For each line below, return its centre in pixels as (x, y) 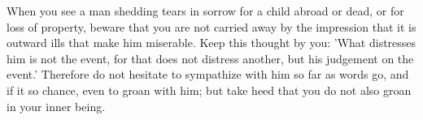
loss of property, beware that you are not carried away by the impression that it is (211, 26)
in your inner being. (56, 106)
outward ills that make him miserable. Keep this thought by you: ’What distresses (211, 43)
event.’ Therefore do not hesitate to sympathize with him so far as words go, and (208, 74)
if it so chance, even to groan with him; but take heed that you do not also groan (209, 90)
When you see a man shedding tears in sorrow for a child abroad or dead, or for (205, 11)
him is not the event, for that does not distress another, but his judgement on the (210, 58)
